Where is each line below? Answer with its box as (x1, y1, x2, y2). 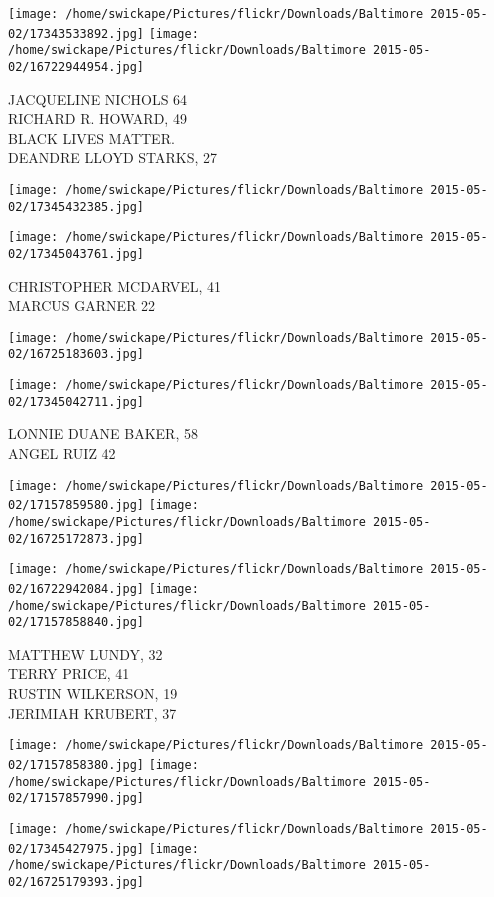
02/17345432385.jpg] (8, 199, 145, 214)
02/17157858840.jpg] (8, 615, 145, 630)
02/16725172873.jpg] (8, 531, 145, 546)
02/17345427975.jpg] (8, 841, 145, 856)
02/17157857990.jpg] (8, 791, 145, 806)
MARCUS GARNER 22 (8, 295, 156, 316)
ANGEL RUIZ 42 (8, 443, 116, 464)
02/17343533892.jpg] (8, 26, 145, 41)
